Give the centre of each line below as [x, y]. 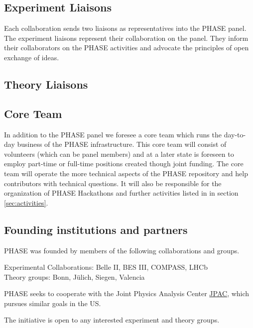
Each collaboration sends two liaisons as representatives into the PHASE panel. [125, 28]
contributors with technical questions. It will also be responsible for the [113, 183]
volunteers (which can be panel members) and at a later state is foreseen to [119, 154]
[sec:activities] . [26, 202]
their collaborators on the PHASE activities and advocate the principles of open [126, 48]
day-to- [235, 134]
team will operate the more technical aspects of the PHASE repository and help [126, 173]
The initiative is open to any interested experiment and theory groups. [112, 320]
